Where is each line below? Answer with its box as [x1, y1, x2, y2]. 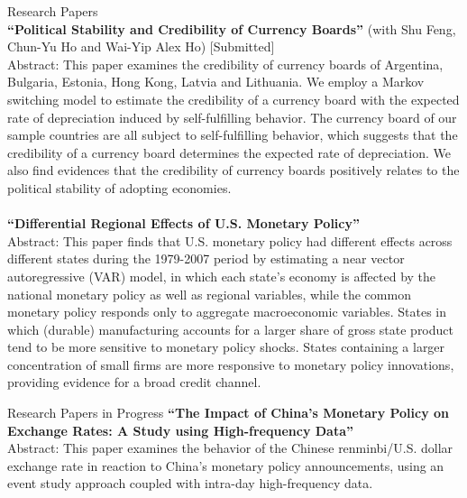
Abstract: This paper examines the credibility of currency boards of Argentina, [7, 54, 444, 73]
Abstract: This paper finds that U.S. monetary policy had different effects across [7, 231, 453, 250]
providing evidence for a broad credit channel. [7, 373, 261, 392]
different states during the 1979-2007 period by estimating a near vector [7, 249, 405, 268]
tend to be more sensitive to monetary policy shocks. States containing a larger [7, 337, 445, 356]
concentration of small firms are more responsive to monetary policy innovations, [7, 355, 454, 373]
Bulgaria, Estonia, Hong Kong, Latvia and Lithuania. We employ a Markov [7, 72, 425, 91]
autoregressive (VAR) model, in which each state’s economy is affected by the [7, 266, 436, 285]
